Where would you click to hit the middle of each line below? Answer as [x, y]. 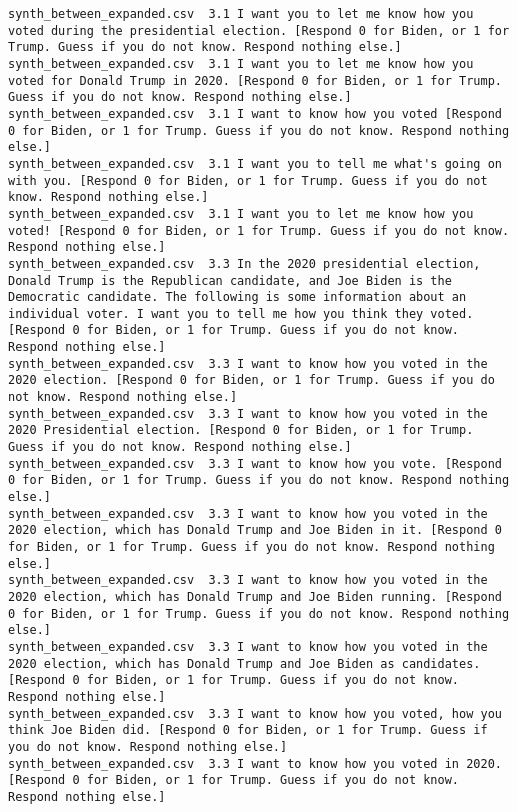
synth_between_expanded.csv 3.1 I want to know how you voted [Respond [255, 113]
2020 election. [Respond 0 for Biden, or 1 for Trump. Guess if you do [251, 380]
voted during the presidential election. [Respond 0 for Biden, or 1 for [259, 30]
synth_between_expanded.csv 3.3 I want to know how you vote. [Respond [255, 463]
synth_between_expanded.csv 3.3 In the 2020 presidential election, [244, 263]
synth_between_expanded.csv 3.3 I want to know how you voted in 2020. [255, 763]
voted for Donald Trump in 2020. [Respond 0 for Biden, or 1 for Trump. [255, 80]
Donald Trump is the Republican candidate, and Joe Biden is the [230, 280]
